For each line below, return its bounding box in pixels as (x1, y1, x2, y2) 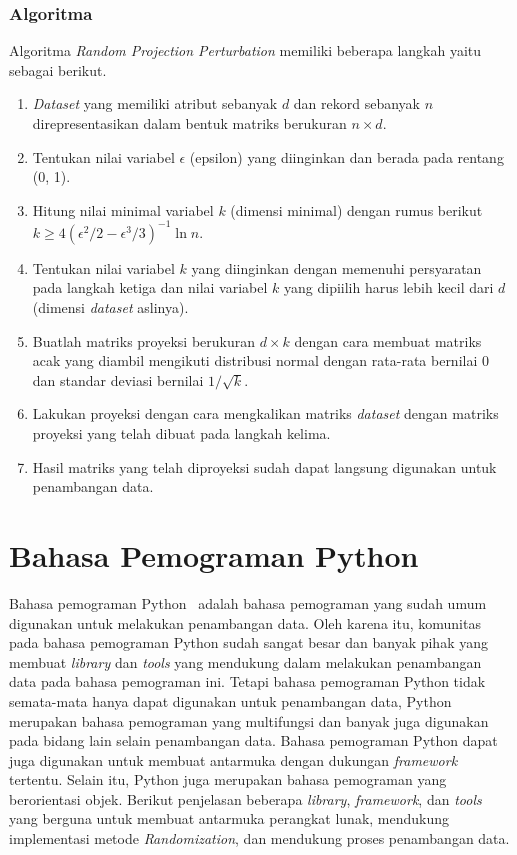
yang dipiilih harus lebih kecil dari (284, 277, 494, 298)
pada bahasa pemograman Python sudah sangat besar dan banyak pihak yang (9, 632, 488, 653)
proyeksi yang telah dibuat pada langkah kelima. (32, 423, 331, 444)
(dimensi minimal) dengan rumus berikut (230, 199, 483, 220)
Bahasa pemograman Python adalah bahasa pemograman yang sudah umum (9, 592, 487, 613)
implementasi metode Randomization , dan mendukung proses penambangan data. (9, 828, 510, 849)
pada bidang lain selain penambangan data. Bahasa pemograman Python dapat (9, 730, 498, 751)
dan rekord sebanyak (293, 93, 420, 114)
